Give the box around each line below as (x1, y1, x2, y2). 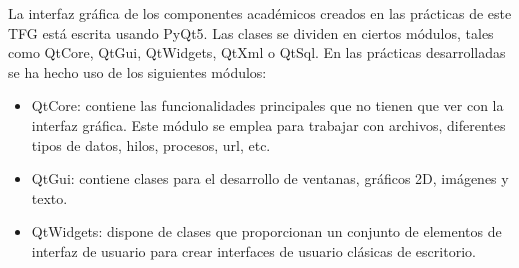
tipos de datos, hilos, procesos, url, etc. (31, 134, 271, 155)
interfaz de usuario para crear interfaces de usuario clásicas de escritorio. (31, 240, 476, 261)
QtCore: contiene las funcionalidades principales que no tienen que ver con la (31, 95, 504, 116)
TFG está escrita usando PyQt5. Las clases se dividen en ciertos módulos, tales (8, 22, 494, 43)
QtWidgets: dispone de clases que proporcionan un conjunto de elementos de (31, 221, 502, 242)
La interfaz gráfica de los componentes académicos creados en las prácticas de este (8, 3, 512, 23)
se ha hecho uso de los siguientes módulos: (8, 61, 267, 82)
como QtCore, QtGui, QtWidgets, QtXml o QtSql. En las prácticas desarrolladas (8, 42, 506, 63)
